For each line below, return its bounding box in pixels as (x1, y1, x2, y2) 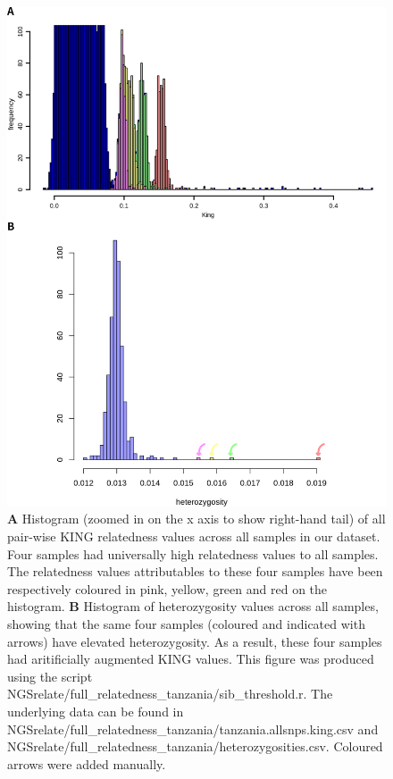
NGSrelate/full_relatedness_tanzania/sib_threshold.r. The (7, 684, 333, 703)
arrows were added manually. (7, 754, 166, 773)
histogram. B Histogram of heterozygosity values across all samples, (7, 597, 379, 616)
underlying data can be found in (7, 701, 184, 720)
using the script (7, 666, 93, 685)
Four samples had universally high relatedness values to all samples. (7, 544, 379, 563)
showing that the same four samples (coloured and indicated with (7, 614, 365, 632)
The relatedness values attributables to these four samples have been (7, 562, 383, 581)
